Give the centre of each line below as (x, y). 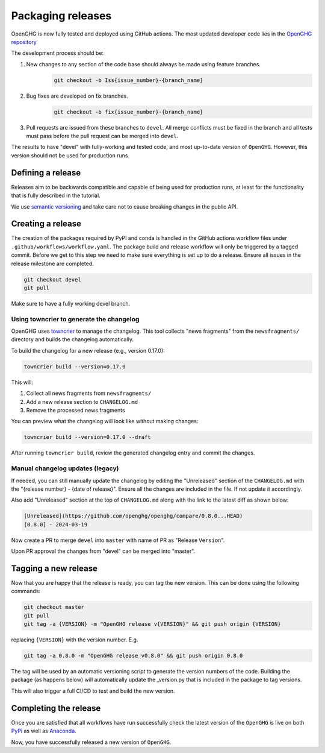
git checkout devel (52, 279)
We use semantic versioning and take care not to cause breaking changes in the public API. (125, 206)
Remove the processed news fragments (76, 411)
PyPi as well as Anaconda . (44, 731)
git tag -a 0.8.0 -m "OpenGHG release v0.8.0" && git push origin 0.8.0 (133, 656)
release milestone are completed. (53, 263)
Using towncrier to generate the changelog (75, 319)
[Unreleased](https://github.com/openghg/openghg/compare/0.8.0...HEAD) (133, 516)
